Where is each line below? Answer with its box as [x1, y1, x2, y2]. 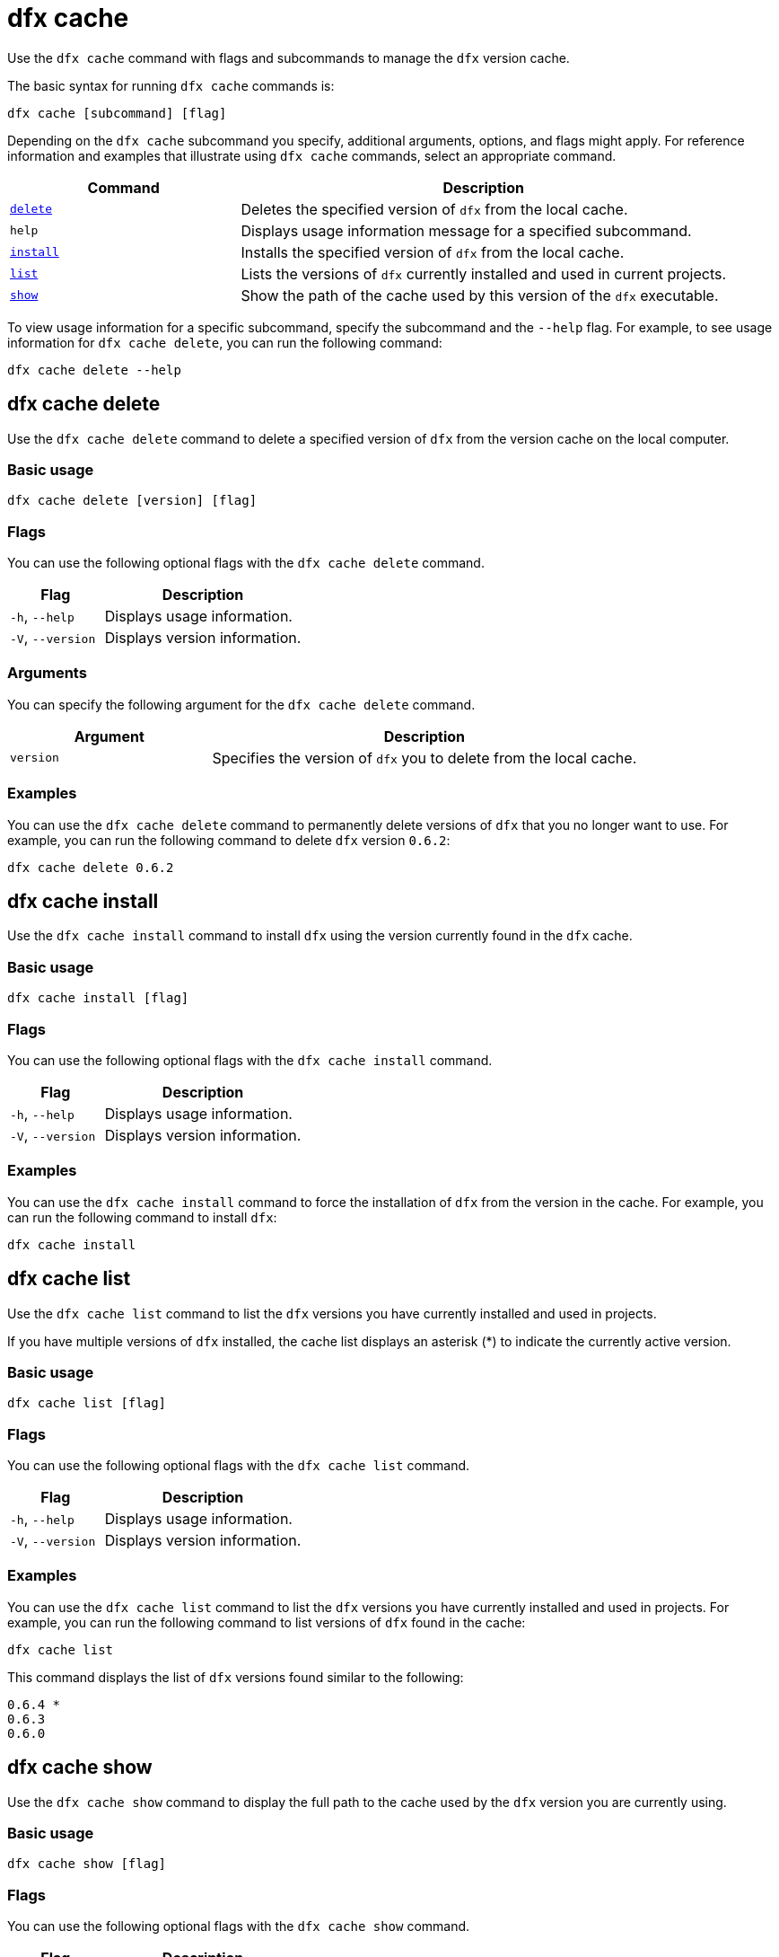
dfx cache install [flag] [7, 991, 189, 1006]
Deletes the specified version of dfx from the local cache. [241, 199, 628, 218]
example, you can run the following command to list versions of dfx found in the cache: [7, 1614, 526, 1630]
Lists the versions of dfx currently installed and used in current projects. [241, 264, 727, 283]
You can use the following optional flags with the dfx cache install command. [7, 1052, 493, 1068]
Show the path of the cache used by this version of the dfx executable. [241, 286, 719, 304]
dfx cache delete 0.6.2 [7, 859, 174, 875]
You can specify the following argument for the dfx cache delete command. [7, 696, 476, 712]
